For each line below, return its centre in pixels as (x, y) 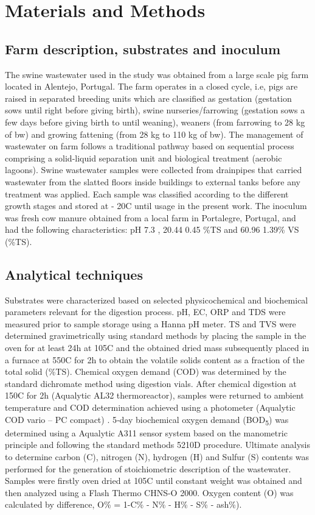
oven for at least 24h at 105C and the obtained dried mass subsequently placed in (157, 348)
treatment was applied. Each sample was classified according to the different (147, 194)
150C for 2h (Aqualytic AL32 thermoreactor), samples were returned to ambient (154, 395)
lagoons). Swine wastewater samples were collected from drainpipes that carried (154, 170)
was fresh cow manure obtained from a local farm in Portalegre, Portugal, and (151, 217)
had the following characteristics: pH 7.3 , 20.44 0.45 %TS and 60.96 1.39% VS (152, 229)
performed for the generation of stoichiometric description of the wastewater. (148, 468)
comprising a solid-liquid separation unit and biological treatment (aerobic (144, 158)
